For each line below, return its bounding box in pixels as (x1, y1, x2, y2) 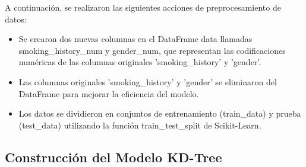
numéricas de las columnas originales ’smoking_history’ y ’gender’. (18, 56, 261, 68)
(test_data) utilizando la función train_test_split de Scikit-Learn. (18, 118, 261, 131)
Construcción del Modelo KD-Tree (5, 147, 222, 166)
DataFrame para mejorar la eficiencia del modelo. (18, 87, 199, 99)
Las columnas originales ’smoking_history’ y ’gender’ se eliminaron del (18, 75, 277, 88)
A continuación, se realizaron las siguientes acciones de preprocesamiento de (5, 1, 281, 13)
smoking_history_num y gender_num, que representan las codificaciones (18, 44, 286, 56)
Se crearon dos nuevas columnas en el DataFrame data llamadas (18, 33, 253, 45)
